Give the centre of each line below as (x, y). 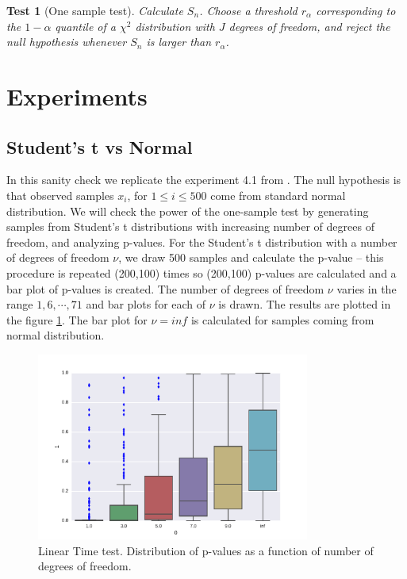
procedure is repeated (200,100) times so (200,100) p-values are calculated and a (202, 272)
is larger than (179, 42)
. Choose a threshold (248, 10)
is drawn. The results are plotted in (305, 304)
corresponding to (356, 10)
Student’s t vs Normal (100, 146)
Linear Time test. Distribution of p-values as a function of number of (206, 550)
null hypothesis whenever (67, 42)
